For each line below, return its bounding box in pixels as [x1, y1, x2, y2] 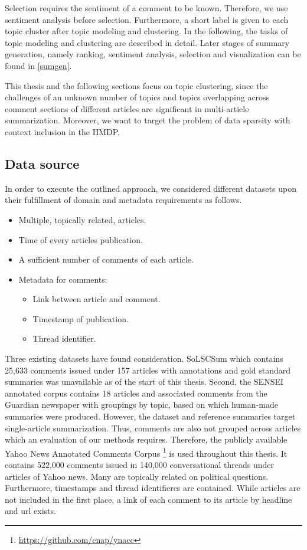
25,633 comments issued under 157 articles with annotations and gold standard [5, 364, 290, 376]
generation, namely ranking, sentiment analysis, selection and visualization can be [5, 48, 301, 60]
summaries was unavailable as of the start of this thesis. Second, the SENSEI [5, 375, 284, 388]
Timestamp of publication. [32, 312, 129, 325]
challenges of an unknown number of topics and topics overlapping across [5, 91, 270, 103]
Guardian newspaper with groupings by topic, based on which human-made [5, 398, 278, 411]
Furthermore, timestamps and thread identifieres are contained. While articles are [5, 482, 301, 494]
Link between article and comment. [32, 293, 161, 305]
